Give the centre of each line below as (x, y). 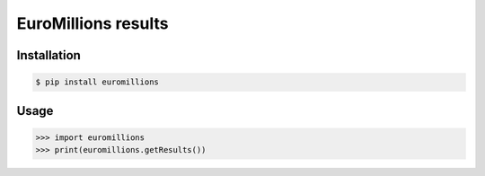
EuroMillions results (93, 23)
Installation (48, 55)
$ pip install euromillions (97, 82)
